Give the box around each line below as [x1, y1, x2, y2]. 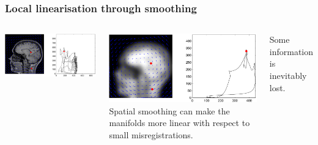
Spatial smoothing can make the [109, 104, 230, 117]
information [269, 45, 313, 58]
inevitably [269, 69, 307, 81]
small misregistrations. [109, 128, 193, 141]
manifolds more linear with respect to [109, 116, 250, 129]
